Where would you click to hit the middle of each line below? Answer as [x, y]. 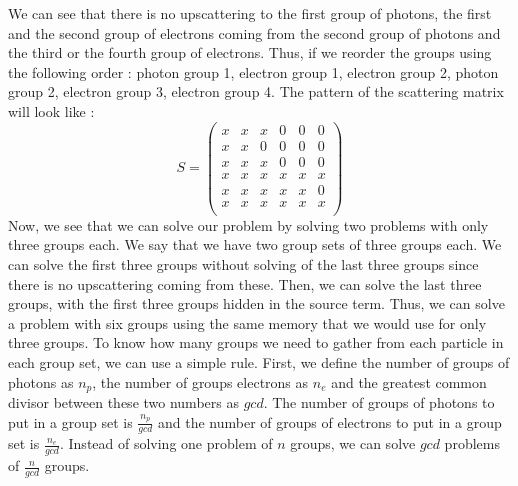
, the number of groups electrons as [200, 381]
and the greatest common [409, 381]
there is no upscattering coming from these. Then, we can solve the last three [245, 283]
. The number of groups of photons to [379, 402]
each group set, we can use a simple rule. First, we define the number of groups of [259, 362]
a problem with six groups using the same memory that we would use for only [247, 322]
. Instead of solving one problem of [166, 443]
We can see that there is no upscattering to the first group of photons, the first [250, 13]
